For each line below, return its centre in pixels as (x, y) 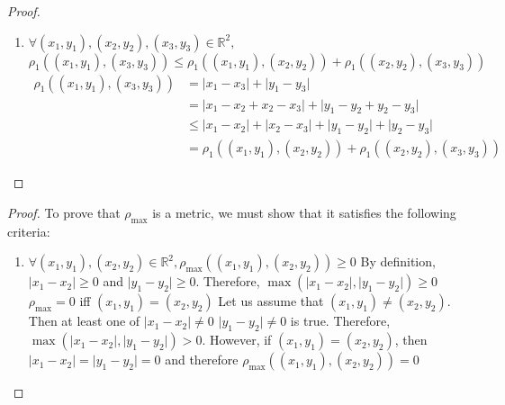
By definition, (398, 261)
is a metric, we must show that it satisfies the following (304, 212)
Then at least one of (84, 321)
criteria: (29, 231)
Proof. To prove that (64, 212)
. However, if (237, 340)
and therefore (202, 360)
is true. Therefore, (340, 321)
